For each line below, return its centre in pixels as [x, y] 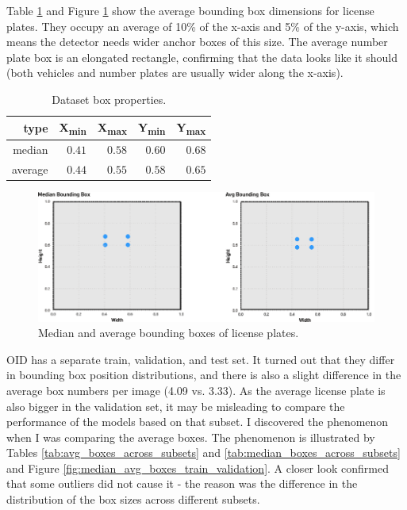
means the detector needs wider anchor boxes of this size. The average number [197, 42]
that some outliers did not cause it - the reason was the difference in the [182, 483]
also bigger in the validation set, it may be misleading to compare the [176, 406]
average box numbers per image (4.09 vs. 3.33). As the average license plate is [196, 390]
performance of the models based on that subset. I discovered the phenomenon [198, 422]
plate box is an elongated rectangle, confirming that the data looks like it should [202, 57]
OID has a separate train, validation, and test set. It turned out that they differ [201, 359]
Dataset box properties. [109, 99]
